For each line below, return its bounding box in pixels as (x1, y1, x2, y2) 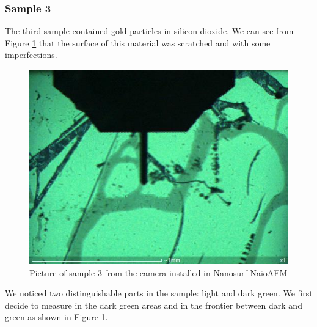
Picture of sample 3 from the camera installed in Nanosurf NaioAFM (29, 266, 288, 279)
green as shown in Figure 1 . (5, 310, 108, 323)
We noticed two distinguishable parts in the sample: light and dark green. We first (5, 287, 313, 299)
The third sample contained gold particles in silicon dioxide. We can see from (5, 24, 294, 37)
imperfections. (5, 48, 57, 61)
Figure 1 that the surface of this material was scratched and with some (5, 36, 271, 49)
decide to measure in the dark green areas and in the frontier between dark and (5, 298, 302, 311)
